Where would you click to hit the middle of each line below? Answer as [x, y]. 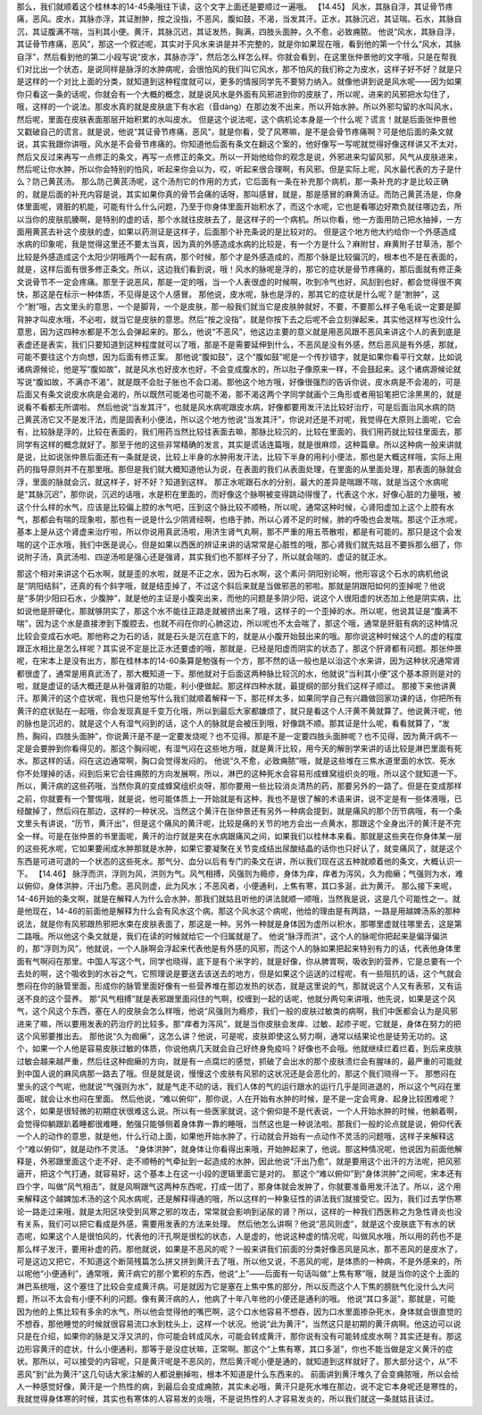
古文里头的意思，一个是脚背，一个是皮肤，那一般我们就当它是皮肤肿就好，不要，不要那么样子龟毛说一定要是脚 [258, 307]
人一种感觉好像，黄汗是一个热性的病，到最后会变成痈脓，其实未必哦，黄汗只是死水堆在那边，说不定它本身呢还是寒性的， [239, 1386]
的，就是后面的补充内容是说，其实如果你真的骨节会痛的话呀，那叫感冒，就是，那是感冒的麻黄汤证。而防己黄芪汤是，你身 [239, 194]
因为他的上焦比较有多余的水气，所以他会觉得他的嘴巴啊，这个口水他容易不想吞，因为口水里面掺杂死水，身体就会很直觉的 [239, 1311]
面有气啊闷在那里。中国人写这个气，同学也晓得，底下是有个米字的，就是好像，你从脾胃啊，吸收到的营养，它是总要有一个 [239, 961]
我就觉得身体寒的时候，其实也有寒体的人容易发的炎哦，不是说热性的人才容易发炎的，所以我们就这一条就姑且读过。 [228, 1399]
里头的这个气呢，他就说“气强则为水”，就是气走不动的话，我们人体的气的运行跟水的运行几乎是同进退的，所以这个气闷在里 [239, 1086]
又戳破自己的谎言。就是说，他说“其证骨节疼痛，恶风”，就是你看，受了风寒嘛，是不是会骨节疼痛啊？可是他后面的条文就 [235, 131]
